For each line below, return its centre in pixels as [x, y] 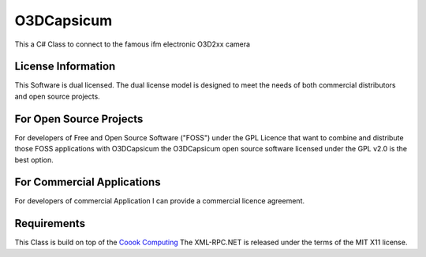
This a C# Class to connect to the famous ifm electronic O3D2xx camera [133, 44]
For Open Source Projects [79, 119]
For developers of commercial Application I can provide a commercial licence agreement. [160, 201]
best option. [34, 160]
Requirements [50, 223]
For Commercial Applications [88, 183]
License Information [65, 67]
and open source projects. [57, 96]
